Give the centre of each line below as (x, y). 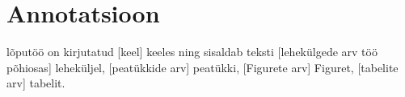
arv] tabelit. (36, 83)
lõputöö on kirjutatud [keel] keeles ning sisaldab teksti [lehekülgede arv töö (192, 52)
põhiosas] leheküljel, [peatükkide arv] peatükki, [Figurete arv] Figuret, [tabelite (202, 67)
